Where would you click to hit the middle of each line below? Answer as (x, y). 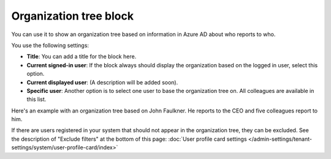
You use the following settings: (50, 45)
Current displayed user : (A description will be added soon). (102, 82)
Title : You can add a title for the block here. (82, 57)
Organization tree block (73, 16)
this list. (36, 99)
